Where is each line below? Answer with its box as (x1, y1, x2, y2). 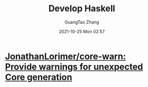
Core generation (5, 71, 73, 83)
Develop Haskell (48, 3, 115, 14)
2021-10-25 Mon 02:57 (58, 28, 105, 34)
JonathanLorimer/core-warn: (5, 51, 126, 62)
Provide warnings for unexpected (5, 61, 144, 72)
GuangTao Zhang (64, 19, 99, 25)
